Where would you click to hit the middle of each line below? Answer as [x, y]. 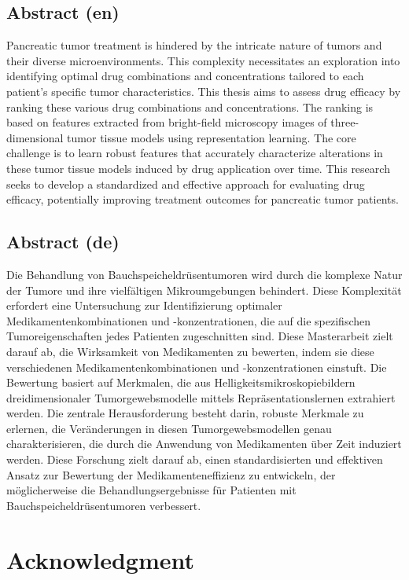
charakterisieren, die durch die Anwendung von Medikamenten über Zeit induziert [204, 444]
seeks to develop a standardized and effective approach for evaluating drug [186, 184]
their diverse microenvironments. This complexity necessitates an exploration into [203, 60]
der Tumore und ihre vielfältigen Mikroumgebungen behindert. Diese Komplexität [204, 290]
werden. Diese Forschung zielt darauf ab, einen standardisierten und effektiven [195, 459]
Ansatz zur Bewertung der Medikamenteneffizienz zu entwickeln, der [171, 474]
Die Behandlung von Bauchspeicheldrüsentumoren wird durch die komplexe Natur [204, 274]
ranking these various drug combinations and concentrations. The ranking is [190, 106]
